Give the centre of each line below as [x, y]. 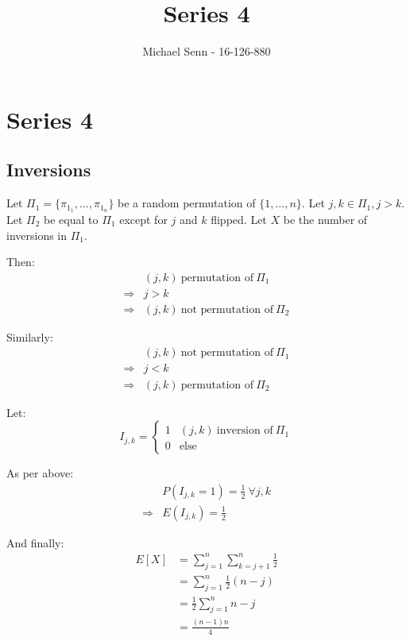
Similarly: [30, 336]
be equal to [71, 219]
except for [143, 219]
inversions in [37, 235]
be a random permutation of [187, 203]
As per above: [40, 473]
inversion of [245, 431]
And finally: [35, 542]
